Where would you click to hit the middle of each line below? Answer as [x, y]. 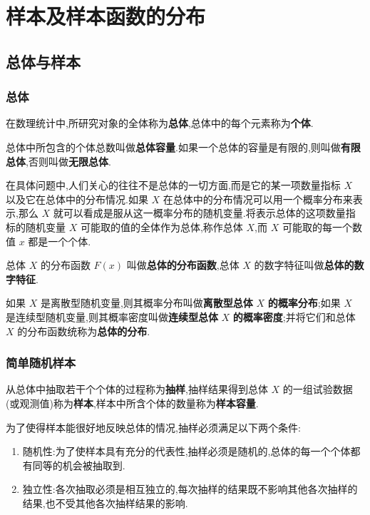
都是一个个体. [60, 241]
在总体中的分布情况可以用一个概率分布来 [258, 199]
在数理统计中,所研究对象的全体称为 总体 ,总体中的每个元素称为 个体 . [160, 123]
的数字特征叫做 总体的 [304, 265]
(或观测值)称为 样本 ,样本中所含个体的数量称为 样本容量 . [132, 403]
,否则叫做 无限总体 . [68, 161]
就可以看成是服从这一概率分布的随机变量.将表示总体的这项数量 [199, 213]
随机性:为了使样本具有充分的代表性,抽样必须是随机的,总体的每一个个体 [186, 451]
